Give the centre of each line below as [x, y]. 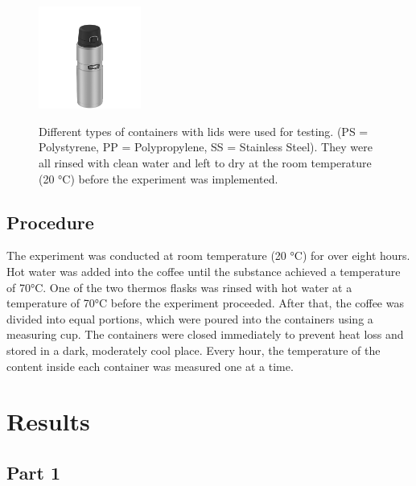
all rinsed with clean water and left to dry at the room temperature [205, 162]
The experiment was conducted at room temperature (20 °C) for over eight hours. [208, 255]
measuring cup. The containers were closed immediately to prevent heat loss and [205, 334]
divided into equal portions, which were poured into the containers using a [190, 318]
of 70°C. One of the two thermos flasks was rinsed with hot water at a [179, 287]
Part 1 [34, 472]
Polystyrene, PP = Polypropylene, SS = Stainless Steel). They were [206, 147]
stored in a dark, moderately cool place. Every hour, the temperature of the [194, 350]
